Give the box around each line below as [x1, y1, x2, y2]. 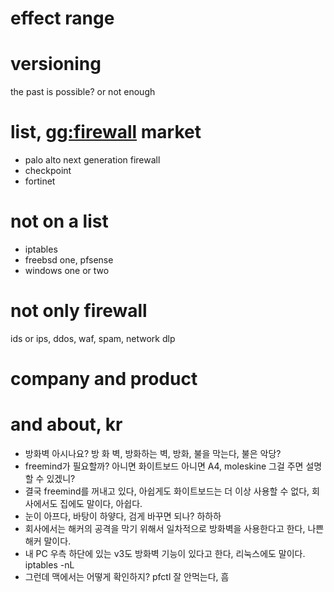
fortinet [24, 175, 56, 187]
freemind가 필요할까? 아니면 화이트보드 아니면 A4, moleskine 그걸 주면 [24, 460, 304, 472]
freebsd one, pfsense [24, 254, 114, 266]
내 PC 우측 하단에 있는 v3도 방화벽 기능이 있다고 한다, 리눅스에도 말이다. [24, 548, 306, 560]
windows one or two [24, 265, 110, 276]
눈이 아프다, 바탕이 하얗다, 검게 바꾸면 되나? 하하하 [24, 510, 222, 522]
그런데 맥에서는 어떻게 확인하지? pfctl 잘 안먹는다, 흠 [24, 571, 230, 583]
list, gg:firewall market [10, 121, 202, 144]
